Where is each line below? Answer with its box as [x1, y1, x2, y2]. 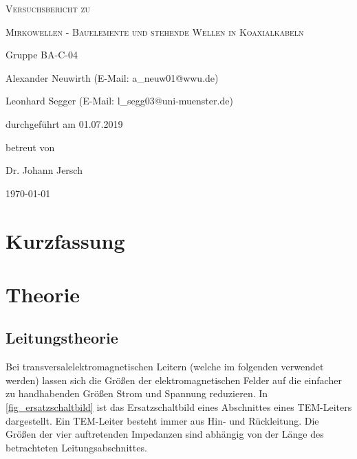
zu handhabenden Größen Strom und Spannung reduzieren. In [6, 386, 268, 401]
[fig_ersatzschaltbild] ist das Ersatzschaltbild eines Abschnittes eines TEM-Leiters [6, 400, 352, 414]
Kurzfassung [6, 226, 125, 254]
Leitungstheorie [6, 327, 118, 348]
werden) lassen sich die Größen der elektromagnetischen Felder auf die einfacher [6, 372, 342, 387]
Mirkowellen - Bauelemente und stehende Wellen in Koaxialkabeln [6, 24, 304, 38]
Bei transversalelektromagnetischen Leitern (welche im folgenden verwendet [6, 359, 324, 374]
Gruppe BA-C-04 [6, 47, 78, 62]
